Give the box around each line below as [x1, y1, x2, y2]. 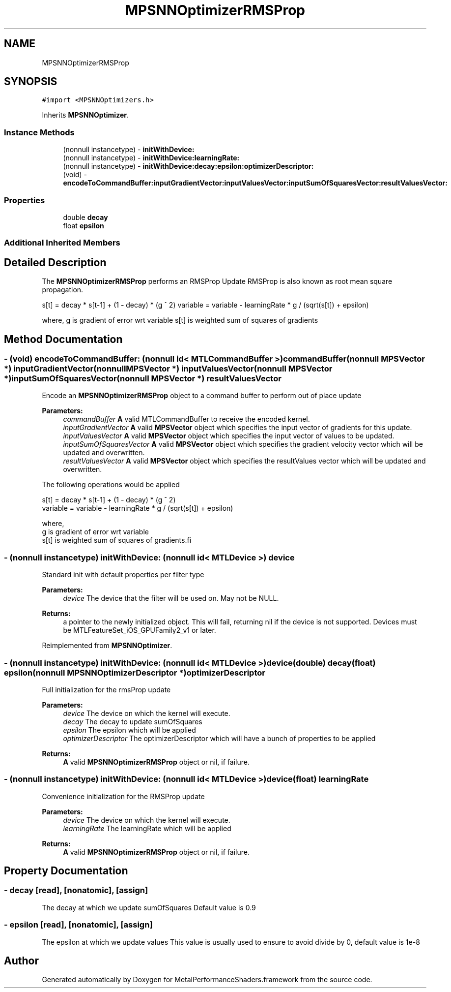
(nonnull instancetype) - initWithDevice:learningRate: [63, 154, 240, 162]
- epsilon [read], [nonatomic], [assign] [4, 920, 153, 930]
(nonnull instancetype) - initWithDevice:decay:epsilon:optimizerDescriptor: [63, 162, 314, 171]
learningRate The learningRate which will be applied [63, 824, 231, 833]
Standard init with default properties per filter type [42, 570, 204, 579]
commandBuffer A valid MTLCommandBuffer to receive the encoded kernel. [63, 415, 310, 424]
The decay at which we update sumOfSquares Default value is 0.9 [42, 903, 256, 912]
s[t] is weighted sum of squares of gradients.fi [42, 536, 192, 545]
